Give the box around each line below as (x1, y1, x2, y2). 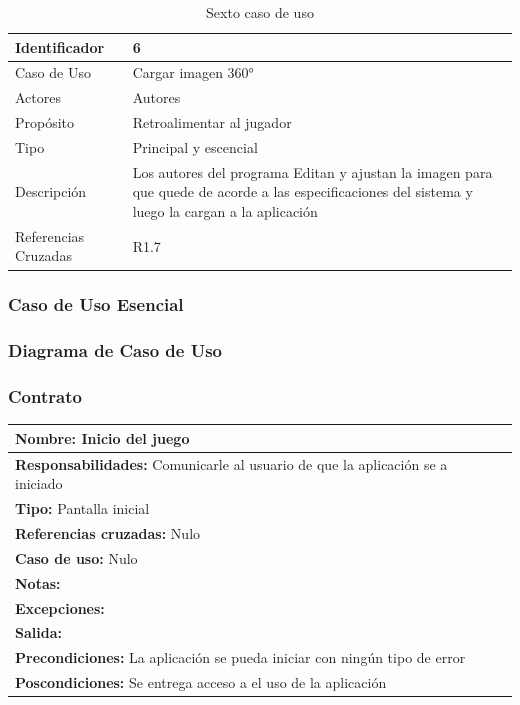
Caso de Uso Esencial (8, 292, 184, 317)
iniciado (15, 473, 63, 494)
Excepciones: (15, 597, 105, 618)
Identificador (15, 36, 105, 57)
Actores (15, 87, 61, 108)
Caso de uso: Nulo (15, 547, 138, 568)
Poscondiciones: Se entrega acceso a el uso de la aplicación (15, 672, 387, 693)
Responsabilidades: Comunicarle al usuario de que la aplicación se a (15, 453, 448, 474)
